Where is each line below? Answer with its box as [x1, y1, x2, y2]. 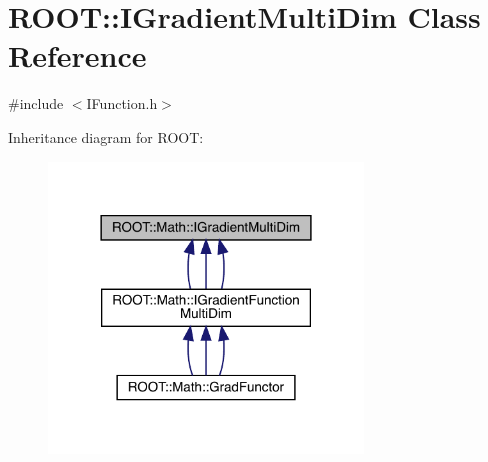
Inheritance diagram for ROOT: [8, 126, 204, 147]
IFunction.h [86, 93, 158, 114]
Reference [8, 35, 147, 76]
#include [8, 93, 64, 114]
